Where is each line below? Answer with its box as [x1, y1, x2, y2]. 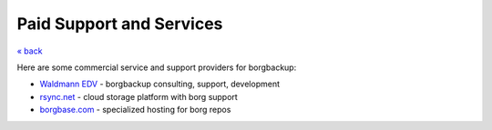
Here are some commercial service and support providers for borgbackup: [16, 62, 297, 73]
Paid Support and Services [16, 14, 223, 34]
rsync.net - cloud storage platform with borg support [39, 91, 239, 102]
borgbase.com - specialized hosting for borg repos [39, 105, 231, 115]
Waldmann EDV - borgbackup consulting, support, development [39, 78, 281, 90]
